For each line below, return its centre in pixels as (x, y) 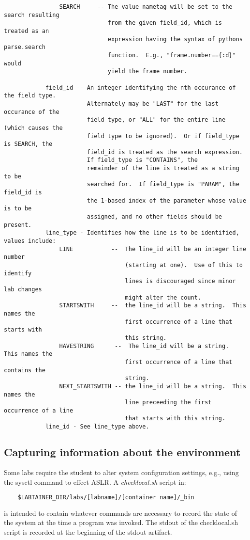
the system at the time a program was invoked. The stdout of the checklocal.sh (121, 522)
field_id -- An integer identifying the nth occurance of (140, 87)
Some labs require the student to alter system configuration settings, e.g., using (121, 472)
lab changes (23, 289)
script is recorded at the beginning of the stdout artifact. (88, 532)
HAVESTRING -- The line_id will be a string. (144, 346)
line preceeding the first (168, 403)
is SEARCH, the (28, 144)
